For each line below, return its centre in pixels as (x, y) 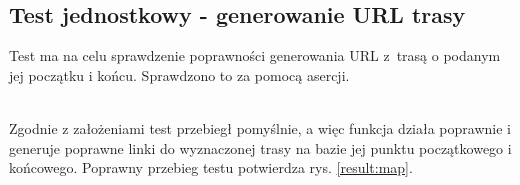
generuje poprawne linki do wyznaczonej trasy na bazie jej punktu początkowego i (260, 147)
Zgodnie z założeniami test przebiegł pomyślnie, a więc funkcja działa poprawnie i (260, 128)
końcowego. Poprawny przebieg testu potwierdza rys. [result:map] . (211, 167)
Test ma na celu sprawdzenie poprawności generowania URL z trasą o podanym (255, 55)
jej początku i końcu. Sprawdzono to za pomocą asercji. (179, 74)
